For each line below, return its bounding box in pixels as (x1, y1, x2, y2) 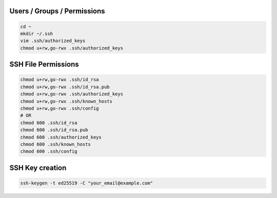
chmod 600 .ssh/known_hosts (20, 141, 91, 147)
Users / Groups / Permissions (9, 7, 105, 15)
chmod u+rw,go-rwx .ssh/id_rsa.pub (20, 84, 110, 90)
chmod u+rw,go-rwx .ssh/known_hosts (20, 98, 113, 104)
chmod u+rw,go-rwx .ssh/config (20, 105, 100, 111)
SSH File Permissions (9, 60, 79, 69)
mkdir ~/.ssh (20, 31, 53, 36)
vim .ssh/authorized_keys (20, 38, 86, 44)
